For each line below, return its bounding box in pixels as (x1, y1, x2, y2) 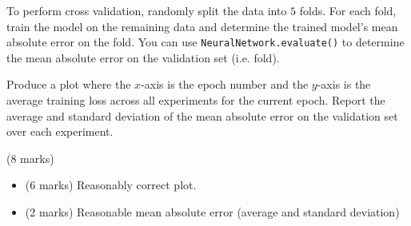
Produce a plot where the (6, 76, 131, 93)
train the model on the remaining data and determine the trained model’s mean (6, 18, 398, 34)
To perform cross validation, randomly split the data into (6, 2, 287, 18)
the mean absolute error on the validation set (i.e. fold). (6, 49, 280, 65)
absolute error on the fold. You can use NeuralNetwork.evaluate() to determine (6, 34, 405, 50)
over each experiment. (6, 123, 114, 140)
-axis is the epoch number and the (141, 76, 309, 93)
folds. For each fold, (299, 2, 397, 18)
